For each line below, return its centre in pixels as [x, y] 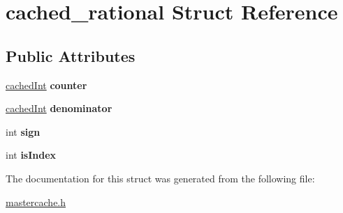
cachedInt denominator [59, 108]
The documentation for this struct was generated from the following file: [160, 178]
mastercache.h [36, 202]
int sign [23, 131]
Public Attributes [71, 55]
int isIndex [31, 155]
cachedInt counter [46, 85]
